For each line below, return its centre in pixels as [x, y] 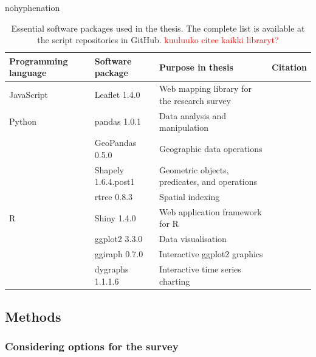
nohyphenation [33, 7]
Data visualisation [193, 239]
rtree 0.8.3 [114, 196]
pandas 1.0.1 [118, 121]
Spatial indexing [190, 196]
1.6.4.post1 [115, 182]
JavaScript [29, 95]
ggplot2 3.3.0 [118, 239]
